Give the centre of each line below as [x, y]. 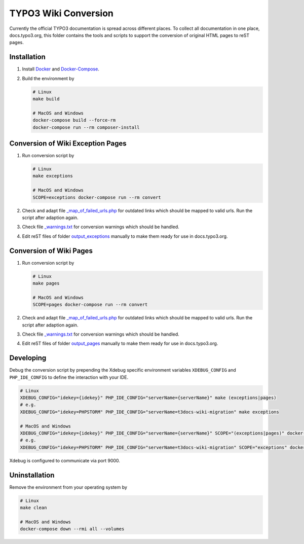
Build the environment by [48, 78]
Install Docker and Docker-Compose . [61, 69]
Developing [28, 358]
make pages [46, 283]
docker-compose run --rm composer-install [86, 127]
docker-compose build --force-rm [74, 120]
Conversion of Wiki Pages [51, 251]
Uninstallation [32, 475]
